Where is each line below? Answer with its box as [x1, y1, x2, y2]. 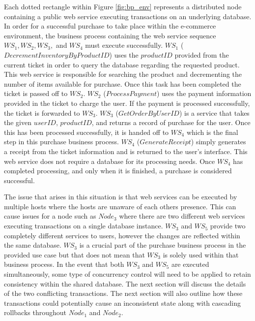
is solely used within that [163, 249, 239, 259]
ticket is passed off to [4, 88, 68, 98]
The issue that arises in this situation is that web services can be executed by [4, 192, 237, 202]
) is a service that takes [179, 107, 250, 118]
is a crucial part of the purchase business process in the [79, 240, 246, 250]
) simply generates [191, 136, 246, 147]
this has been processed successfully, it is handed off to [4, 127, 169, 137]
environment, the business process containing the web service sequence [4, 30, 216, 40]
